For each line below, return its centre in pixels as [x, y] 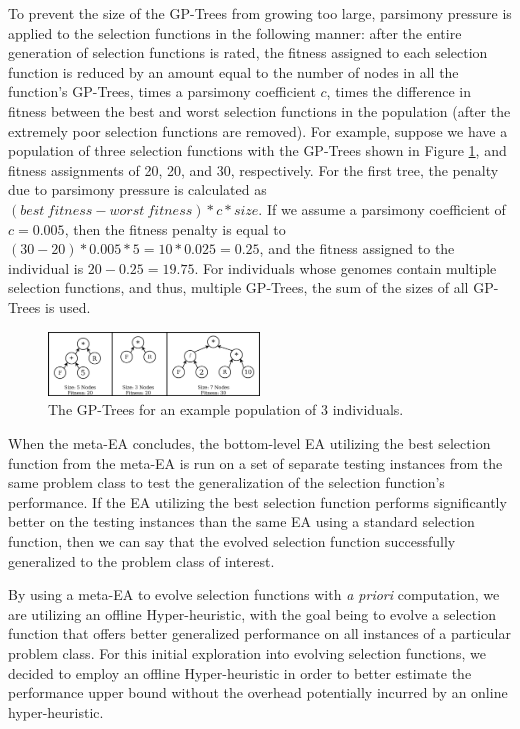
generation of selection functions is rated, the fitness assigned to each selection [248, 52]
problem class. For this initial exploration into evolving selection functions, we [247, 653]
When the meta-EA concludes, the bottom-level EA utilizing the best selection [249, 443]
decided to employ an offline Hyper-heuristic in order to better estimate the [240, 672]
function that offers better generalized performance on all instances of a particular [259, 633]
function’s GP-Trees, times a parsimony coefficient [162, 91]
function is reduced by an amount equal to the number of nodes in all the [233, 71]
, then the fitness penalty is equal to [175, 228]
